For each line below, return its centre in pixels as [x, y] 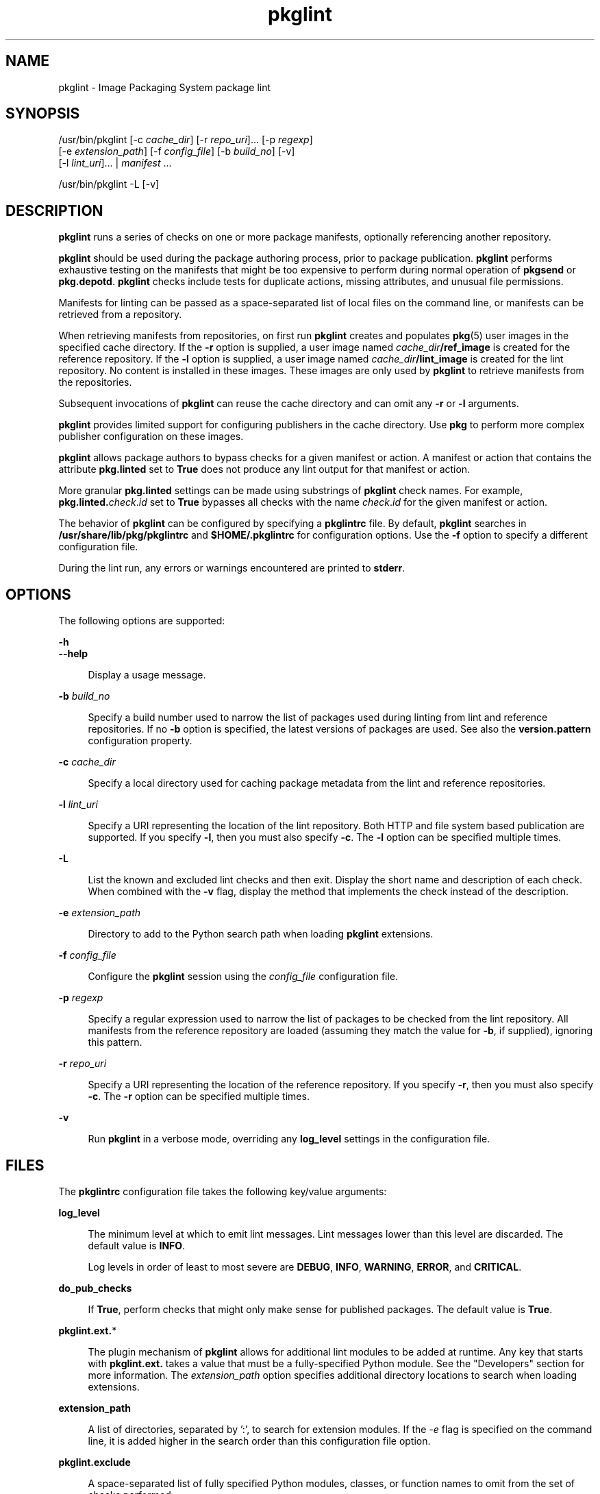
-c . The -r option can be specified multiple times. [199, 1097]
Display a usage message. [147, 675]
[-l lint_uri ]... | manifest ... [115, 163]
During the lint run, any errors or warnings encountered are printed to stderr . [232, 568]
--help [73, 654]
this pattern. [115, 1042]
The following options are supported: [142, 621]
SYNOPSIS [43, 114]
